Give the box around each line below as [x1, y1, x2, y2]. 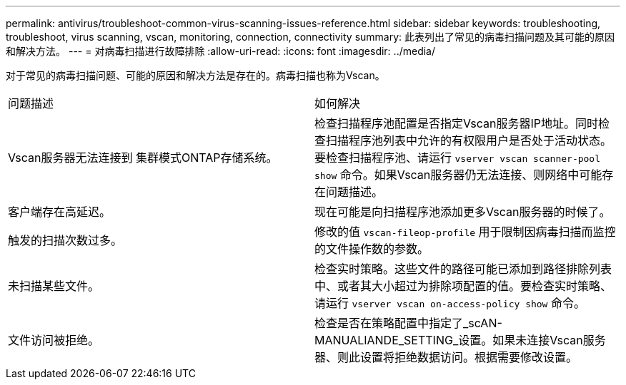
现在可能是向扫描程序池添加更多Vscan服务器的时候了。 [314, 205, 611, 219]
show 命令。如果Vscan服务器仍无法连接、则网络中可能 [314, 168, 602, 182]
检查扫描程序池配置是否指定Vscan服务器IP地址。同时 [314, 116, 599, 130]
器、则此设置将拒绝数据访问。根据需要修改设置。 [314, 350, 578, 364]
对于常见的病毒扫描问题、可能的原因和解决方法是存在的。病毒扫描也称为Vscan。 [6, 69, 385, 81]
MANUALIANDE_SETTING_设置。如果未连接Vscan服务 [314, 333, 606, 347]
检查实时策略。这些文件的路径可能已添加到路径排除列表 [314, 262, 612, 276]
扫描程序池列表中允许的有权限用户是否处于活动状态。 [326, 133, 612, 148]
